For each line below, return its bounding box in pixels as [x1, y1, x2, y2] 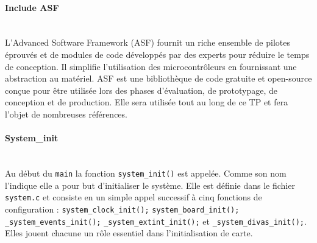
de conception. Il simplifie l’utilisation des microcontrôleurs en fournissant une [5, 60, 297, 72]
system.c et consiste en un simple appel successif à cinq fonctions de [5, 191, 262, 203]
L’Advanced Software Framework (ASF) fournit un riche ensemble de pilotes [5, 36, 290, 49]
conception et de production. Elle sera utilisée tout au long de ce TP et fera [5, 96, 288, 108]
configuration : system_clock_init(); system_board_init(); [5, 202, 240, 215]
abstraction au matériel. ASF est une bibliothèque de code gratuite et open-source [5, 72, 312, 85]
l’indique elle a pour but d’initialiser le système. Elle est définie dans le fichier [5, 178, 295, 191]
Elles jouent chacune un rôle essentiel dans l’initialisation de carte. [5, 227, 253, 239]
